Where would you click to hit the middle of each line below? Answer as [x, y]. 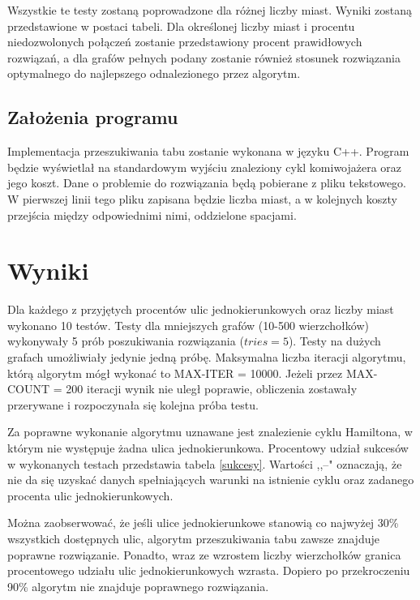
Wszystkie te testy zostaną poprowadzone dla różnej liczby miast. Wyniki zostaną [210, 10]
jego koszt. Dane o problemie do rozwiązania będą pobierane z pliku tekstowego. [207, 183]
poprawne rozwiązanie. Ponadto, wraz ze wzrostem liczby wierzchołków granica [204, 554]
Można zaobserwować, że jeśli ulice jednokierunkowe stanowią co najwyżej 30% [203, 523]
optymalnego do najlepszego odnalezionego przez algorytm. [154, 73]
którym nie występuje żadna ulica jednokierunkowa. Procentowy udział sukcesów [208, 448]
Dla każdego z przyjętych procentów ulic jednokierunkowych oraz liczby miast [201, 309]
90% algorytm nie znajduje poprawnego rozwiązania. [138, 586]
